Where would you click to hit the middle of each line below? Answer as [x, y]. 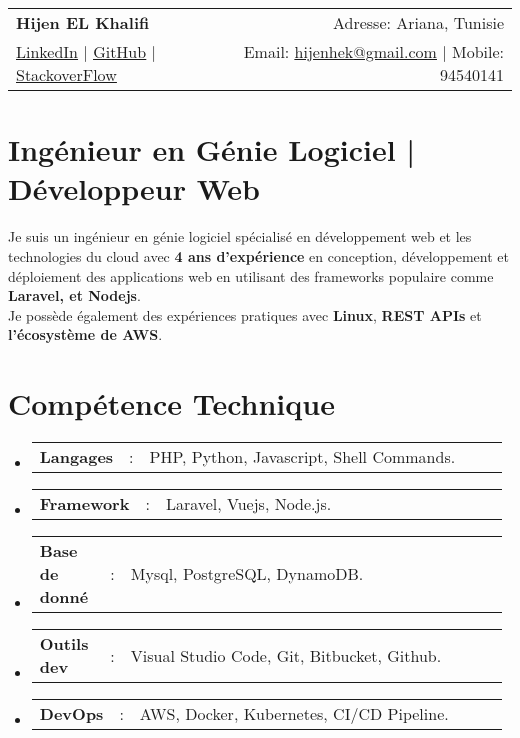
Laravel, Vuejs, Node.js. [248, 503]
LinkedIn [47, 51]
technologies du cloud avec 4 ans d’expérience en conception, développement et [258, 255]
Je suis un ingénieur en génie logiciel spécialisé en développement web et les [240, 236]
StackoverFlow [66, 74]
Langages [76, 456]
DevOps [71, 713]
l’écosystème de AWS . [85, 334]
